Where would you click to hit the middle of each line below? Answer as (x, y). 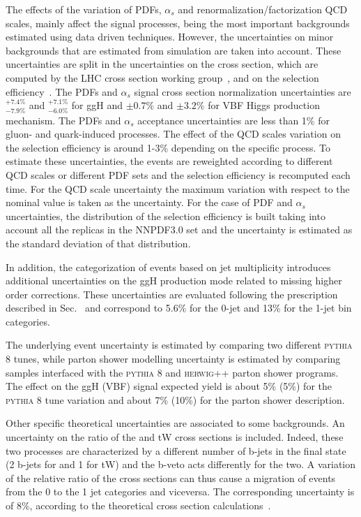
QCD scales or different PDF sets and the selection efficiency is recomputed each (178, 174)
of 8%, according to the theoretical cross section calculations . (138, 505)
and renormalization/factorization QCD (263, 9)
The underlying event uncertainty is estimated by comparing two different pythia (179, 345)
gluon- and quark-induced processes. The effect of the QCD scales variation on (173, 134)
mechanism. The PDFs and (63, 120)
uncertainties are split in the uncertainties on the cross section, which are (162, 64)
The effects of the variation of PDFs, (84, 9)
